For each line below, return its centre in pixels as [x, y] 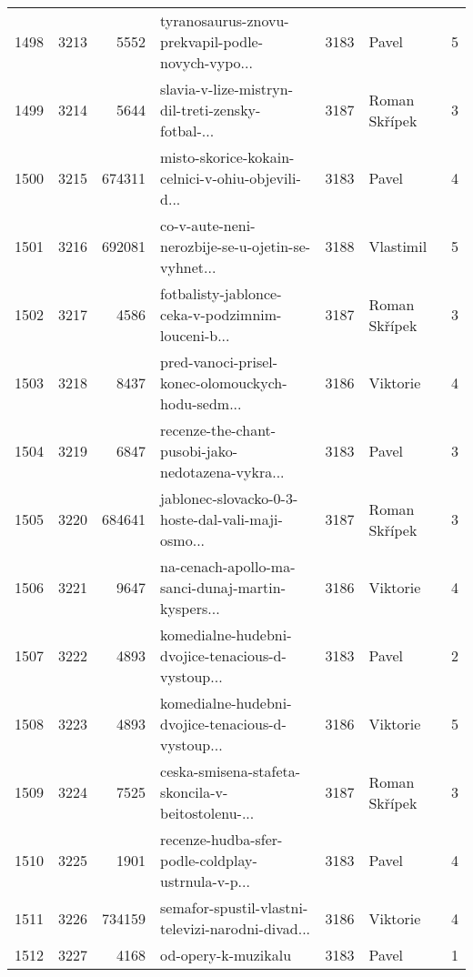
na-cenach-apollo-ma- [228, 566]
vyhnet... [188, 267]
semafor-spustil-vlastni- [234, 907]
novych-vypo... [206, 62]
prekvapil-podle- [212, 41]
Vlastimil [398, 246]
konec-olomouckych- [224, 383]
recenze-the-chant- [218, 430]
